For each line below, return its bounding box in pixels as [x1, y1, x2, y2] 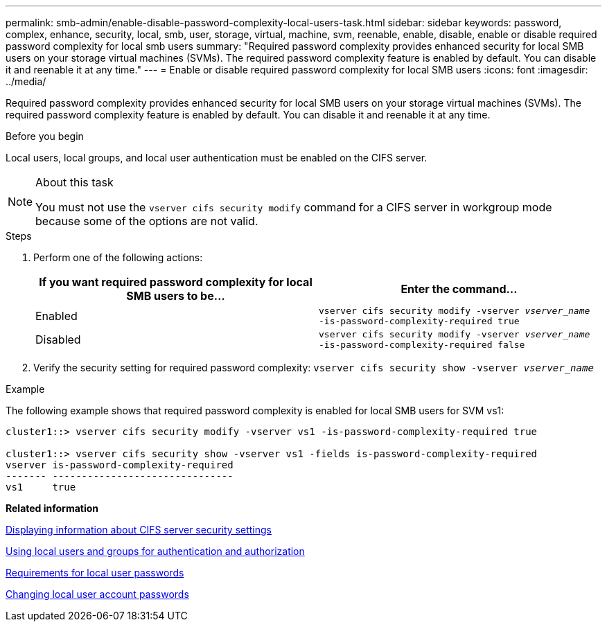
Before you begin [6, 130, 84, 142]
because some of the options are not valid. [35, 214, 258, 228]
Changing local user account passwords [6, 588, 189, 600]
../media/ [6, 76, 46, 87]
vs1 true [6, 482, 76, 493]
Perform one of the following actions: [33, 251, 203, 263]
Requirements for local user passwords [6, 567, 184, 579]
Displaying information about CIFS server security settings [6, 524, 272, 536]
